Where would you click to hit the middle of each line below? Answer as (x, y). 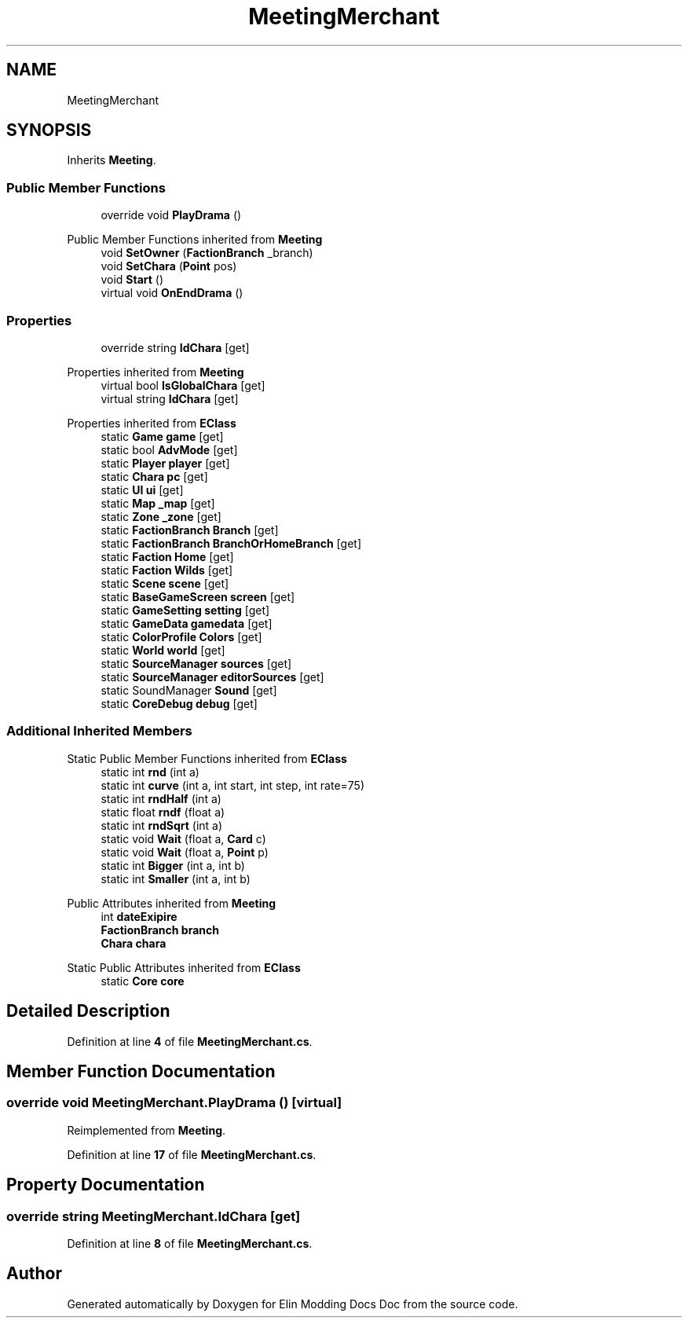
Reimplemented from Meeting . (146, 1130)
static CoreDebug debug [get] (179, 703)
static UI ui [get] (142, 490)
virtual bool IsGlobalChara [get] (183, 385)
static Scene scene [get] (165, 583)
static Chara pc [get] (154, 476)
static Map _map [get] (158, 503)
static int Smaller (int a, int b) (176, 878)
